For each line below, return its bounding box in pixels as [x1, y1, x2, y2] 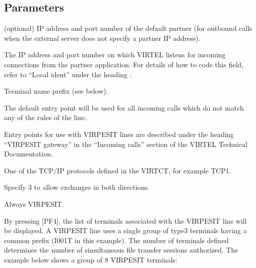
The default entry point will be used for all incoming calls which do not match [4, 102, 244, 113]
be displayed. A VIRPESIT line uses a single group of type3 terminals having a [4, 225, 247, 236]
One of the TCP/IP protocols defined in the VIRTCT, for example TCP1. [4, 165, 232, 175]
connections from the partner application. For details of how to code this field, [4, 59, 244, 69]
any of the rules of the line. [4, 112, 87, 123]
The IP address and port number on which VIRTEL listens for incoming [4, 49, 226, 60]
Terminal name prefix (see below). [4, 86, 108, 96]
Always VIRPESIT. [4, 198, 64, 209]
